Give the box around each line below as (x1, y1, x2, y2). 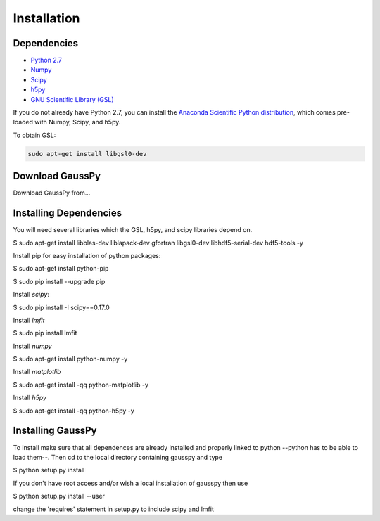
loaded (13, 118, 34, 127)
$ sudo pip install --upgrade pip (13, 277, 106, 285)
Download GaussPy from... (13, 188, 91, 197)
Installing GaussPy (13, 425, 97, 437)
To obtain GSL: (13, 131, 56, 139)
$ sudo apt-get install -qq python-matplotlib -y (13, 380, 149, 389)
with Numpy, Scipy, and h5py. (34, 118, 121, 127)
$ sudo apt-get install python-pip (13, 264, 109, 273)
